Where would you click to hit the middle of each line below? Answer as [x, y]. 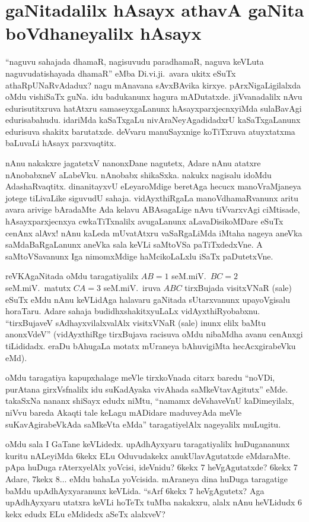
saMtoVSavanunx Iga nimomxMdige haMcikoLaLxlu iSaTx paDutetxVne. [139, 256]
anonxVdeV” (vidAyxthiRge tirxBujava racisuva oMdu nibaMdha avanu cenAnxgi [154, 334]
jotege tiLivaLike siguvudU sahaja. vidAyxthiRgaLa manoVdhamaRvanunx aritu [152, 197]
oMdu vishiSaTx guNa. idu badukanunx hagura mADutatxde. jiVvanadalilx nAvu [154, 97]
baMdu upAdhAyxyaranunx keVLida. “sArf [84, 490]
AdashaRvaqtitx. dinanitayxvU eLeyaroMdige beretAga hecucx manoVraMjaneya [153, 186]
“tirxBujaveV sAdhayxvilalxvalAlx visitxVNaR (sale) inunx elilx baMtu [136, 322]
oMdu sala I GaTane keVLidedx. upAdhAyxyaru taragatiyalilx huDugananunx [148, 444]
